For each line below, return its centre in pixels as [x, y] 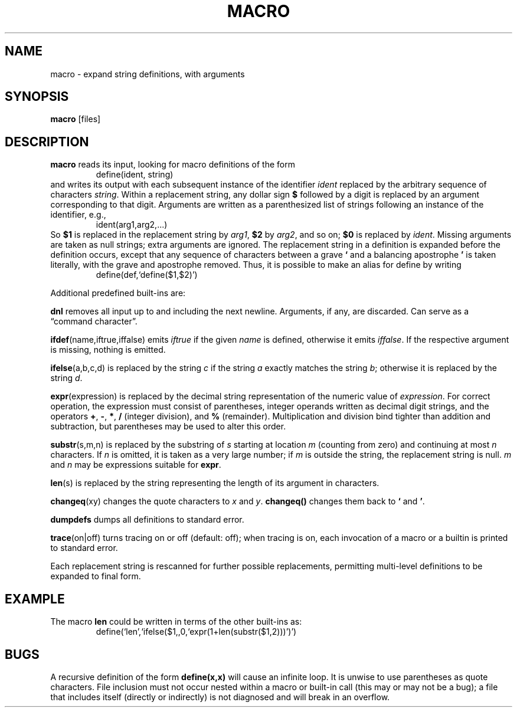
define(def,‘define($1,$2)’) [147, 275]
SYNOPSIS [37, 97]
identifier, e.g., [78, 215]
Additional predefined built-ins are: [118, 293]
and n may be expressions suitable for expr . [136, 465]
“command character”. [94, 321]
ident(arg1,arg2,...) [132, 225]
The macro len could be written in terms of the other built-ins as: [176, 622]
